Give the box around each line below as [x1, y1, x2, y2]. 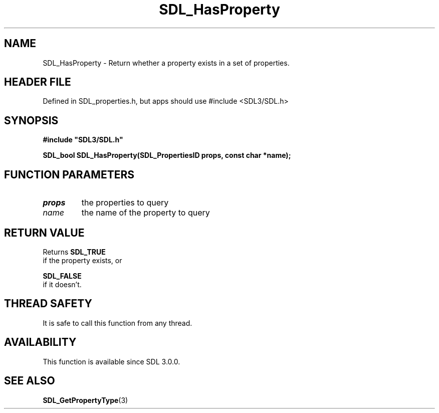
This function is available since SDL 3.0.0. [43, 357, 180, 366]
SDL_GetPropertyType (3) [43, 395, 128, 404]
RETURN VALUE [4, 226, 85, 239]
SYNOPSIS [4, 114, 59, 127]
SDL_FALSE [43, 271, 82, 280]
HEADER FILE [4, 76, 71, 89]
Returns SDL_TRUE [43, 247, 106, 256]
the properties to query [81, 197, 169, 208]
